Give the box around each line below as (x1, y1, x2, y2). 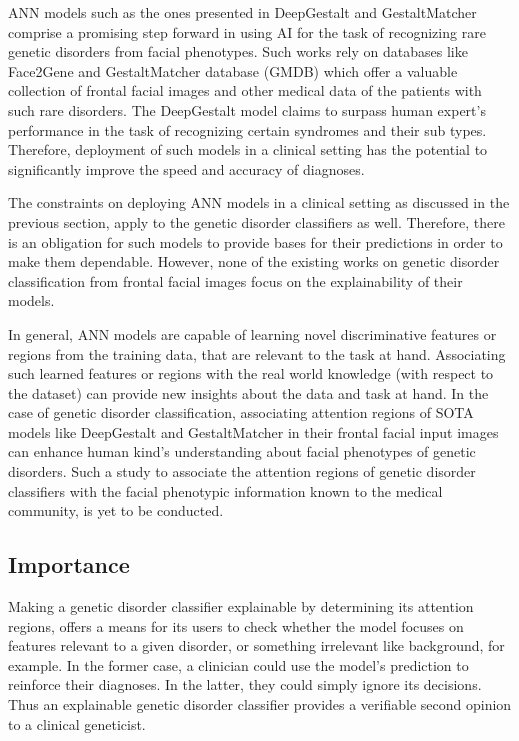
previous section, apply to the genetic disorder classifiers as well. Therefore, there (8, 211, 505, 232)
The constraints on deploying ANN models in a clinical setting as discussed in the (8, 192, 510, 213)
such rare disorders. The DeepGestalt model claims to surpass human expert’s (8, 99, 486, 120)
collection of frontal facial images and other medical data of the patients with (8, 80, 482, 101)
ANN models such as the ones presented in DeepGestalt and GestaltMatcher (8, 2, 477, 22)
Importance (8, 549, 130, 580)
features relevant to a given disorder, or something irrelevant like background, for (8, 635, 505, 656)
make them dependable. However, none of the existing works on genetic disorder (8, 251, 500, 272)
